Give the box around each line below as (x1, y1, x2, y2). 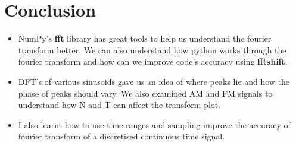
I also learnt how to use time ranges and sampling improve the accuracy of (18, 118, 291, 131)
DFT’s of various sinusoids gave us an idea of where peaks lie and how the (18, 75, 289, 87)
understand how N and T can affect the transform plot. (18, 99, 221, 111)
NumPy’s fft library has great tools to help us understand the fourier (18, 32, 272, 45)
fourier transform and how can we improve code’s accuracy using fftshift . (18, 55, 288, 68)
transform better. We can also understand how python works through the (18, 43, 286, 56)
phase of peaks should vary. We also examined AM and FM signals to (18, 87, 273, 99)
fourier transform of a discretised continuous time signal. (18, 130, 225, 142)
